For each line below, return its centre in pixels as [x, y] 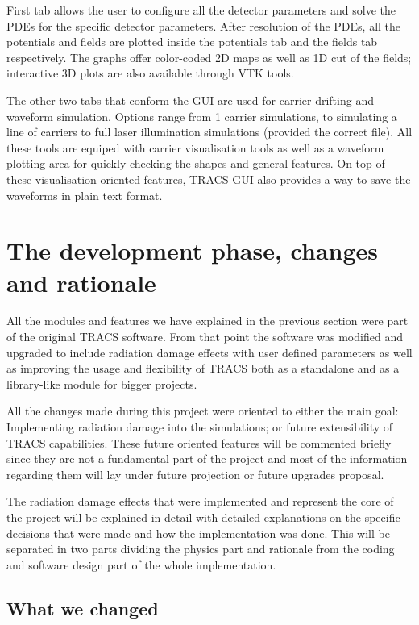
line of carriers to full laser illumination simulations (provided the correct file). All [209, 132]
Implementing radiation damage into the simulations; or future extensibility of [200, 427]
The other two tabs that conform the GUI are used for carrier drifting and [190, 100]
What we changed [83, 608]
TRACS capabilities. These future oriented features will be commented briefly [199, 442]
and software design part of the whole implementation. [141, 564]
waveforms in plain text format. [85, 195]
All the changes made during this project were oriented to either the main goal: [203, 411]
